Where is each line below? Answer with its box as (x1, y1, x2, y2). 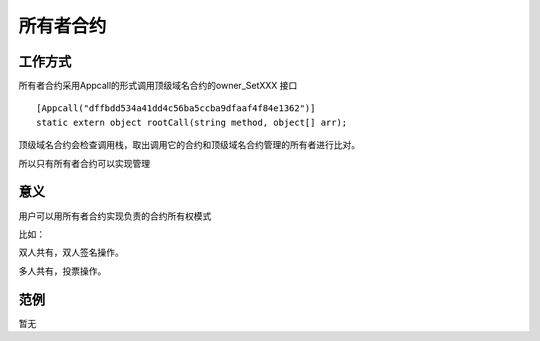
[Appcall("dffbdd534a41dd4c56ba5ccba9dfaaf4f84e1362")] (36, 103, 316, 114)
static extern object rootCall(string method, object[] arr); (36, 116, 348, 128)
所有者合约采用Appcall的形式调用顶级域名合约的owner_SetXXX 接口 (18, 80, 298, 92)
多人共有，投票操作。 (18, 265, 107, 277)
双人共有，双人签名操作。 (18, 246, 124, 259)
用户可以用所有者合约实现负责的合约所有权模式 (18, 210, 212, 222)
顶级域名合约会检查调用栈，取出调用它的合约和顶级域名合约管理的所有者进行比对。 (18, 139, 360, 151)
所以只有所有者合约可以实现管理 (18, 157, 150, 169)
